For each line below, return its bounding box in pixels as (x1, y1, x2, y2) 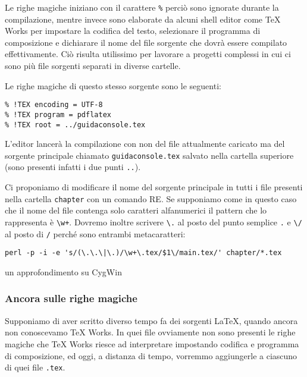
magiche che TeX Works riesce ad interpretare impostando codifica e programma (5, 337, 299, 350)
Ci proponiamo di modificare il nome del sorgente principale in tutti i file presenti (5, 181, 303, 193)
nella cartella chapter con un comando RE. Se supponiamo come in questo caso (5, 192, 297, 205)
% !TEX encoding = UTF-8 (5, 100, 103, 109)
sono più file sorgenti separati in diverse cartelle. (5, 59, 181, 72)
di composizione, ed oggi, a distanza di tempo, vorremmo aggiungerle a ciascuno (5, 349, 297, 362)
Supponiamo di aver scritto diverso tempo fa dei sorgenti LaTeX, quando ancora (5, 314, 298, 326)
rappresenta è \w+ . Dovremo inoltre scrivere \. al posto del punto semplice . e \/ (5, 215, 302, 228)
